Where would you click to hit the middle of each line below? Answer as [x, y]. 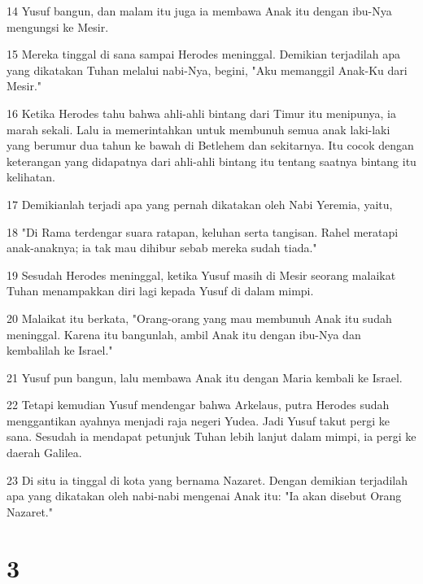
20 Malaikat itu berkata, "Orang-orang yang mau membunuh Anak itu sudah [199, 318]
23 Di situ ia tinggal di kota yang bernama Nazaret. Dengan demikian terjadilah [207, 479]
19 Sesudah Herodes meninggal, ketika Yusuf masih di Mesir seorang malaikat [201, 275]
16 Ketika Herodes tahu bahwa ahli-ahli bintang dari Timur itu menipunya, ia [201, 113]
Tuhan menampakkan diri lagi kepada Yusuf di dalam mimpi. [160, 291]
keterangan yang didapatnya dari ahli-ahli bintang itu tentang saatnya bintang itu [211, 161]
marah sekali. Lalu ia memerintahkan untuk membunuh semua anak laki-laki [198, 129]
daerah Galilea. [44, 453]
